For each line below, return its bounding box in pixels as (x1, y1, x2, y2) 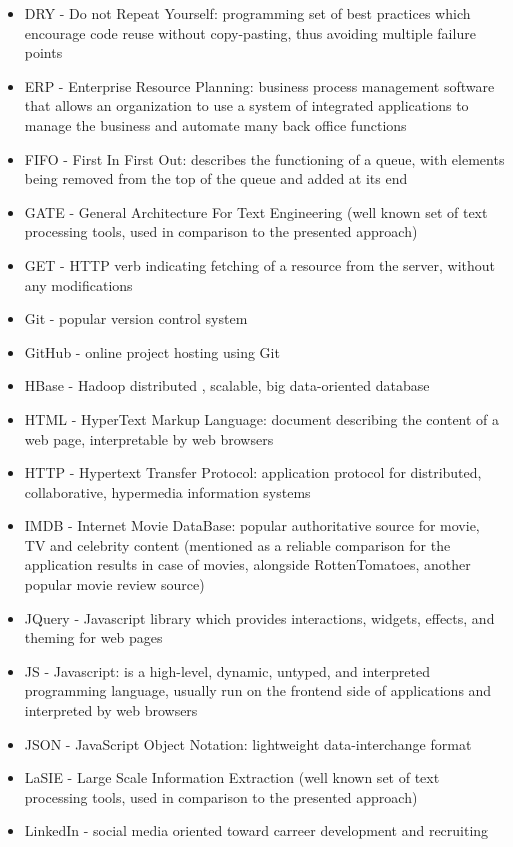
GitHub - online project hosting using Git (24, 341, 280, 362)
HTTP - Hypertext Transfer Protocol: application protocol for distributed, (24, 462, 482, 483)
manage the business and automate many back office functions (24, 114, 407, 135)
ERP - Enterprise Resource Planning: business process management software (24, 75, 495, 96)
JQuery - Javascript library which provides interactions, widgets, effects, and (24, 607, 495, 628)
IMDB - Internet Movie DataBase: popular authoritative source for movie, (24, 515, 480, 536)
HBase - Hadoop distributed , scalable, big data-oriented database (24, 375, 430, 396)
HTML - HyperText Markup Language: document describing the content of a (24, 408, 500, 429)
